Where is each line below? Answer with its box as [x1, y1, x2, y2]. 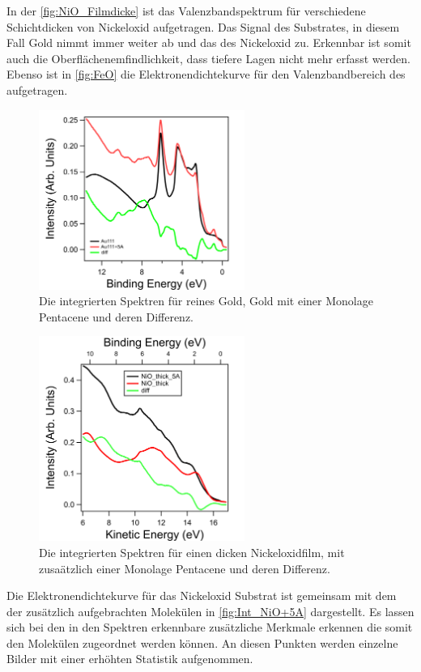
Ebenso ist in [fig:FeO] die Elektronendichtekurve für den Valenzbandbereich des [6, 66, 406, 83]
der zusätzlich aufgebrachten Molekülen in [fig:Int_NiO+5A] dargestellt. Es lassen [6, 602, 415, 619]
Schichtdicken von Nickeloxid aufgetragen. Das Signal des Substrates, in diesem [6, 18, 400, 35]
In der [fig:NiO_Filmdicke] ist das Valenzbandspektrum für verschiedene [6, 2, 366, 19]
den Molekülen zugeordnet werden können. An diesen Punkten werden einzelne [6, 634, 398, 651]
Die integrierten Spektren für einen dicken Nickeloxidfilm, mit [39, 543, 345, 560]
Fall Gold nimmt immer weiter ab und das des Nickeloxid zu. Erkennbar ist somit [6, 34, 411, 51]
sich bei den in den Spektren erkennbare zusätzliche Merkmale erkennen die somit [6, 619, 413, 636]
